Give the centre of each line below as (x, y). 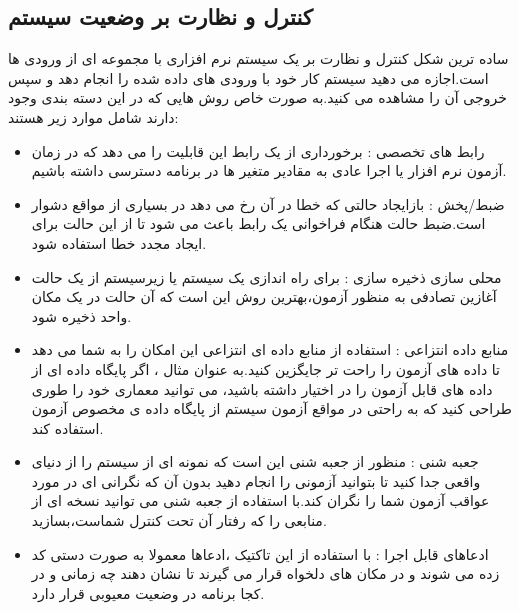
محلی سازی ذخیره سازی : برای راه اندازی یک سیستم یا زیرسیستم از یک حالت (266, 276)
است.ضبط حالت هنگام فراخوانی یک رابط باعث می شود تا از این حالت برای (258, 223)
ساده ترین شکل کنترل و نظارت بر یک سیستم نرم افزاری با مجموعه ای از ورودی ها (258, 58)
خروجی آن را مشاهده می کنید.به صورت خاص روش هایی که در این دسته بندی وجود (257, 97)
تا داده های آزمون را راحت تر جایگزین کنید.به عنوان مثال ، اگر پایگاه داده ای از (265, 368)
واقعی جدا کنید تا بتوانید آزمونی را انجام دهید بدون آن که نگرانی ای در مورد (256, 480)
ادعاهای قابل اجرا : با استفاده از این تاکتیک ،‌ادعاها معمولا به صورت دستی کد (260, 553)
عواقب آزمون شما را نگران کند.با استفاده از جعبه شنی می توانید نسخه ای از (260, 500)
